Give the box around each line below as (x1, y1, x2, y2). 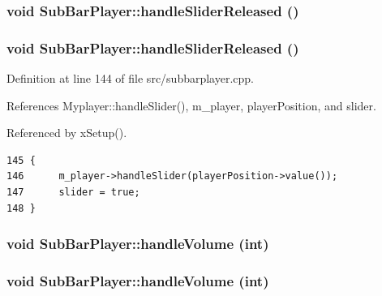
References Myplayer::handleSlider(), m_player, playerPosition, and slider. (6, 97, 376, 114)
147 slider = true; (6, 187, 140, 199)
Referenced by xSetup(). (6, 124, 127, 141)
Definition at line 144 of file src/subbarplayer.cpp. (6, 70, 255, 87)
